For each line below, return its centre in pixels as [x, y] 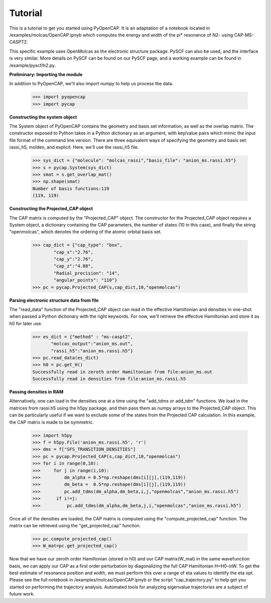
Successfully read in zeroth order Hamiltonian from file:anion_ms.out [122, 372]
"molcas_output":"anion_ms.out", [92, 344]
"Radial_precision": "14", [87, 273]
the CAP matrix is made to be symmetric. [51, 422]
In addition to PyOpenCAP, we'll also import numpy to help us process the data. [91, 84]
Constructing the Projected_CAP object [51, 209]
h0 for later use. [26, 323]
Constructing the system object [43, 117]
